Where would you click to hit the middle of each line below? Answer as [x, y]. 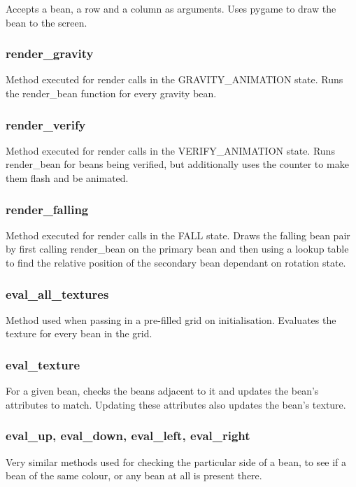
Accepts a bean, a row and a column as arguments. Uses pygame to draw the [171, 8]
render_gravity [50, 54]
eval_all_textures [57, 294]
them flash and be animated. [67, 178]
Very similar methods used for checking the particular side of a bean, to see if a [176, 461]
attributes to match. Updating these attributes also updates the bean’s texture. [176, 404]
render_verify [46, 124]
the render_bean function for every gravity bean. [111, 93]
